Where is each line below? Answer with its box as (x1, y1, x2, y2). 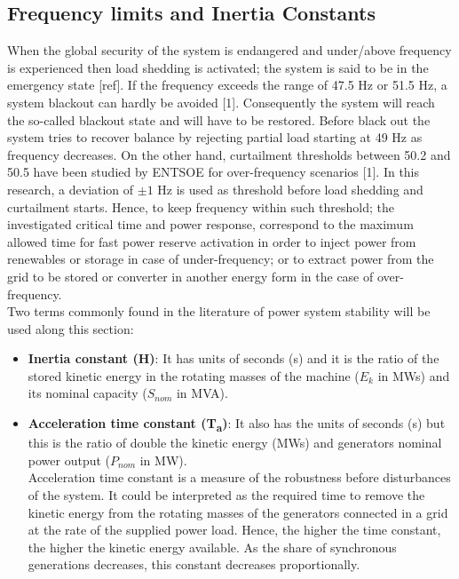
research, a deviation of (7, 179, 134, 198)
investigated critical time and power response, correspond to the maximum (7, 215, 414, 234)
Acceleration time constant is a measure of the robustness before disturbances (28, 468, 451, 487)
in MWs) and (377, 366, 450, 385)
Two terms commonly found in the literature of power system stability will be (7, 302, 431, 321)
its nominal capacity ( (28, 384, 147, 402)
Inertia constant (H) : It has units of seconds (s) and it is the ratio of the (28, 349, 439, 368)
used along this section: (7, 319, 134, 337)
